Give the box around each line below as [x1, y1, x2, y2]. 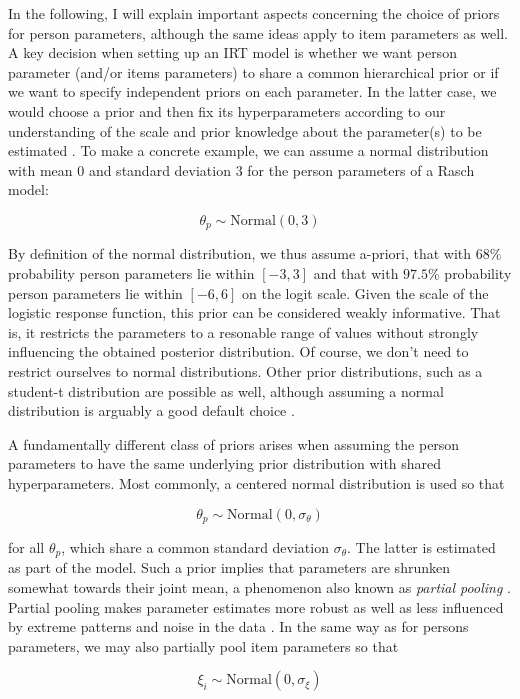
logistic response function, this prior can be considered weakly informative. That [8, 302, 501, 323]
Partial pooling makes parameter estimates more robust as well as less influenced [8, 596, 504, 617]
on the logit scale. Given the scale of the [242, 282, 489, 303]
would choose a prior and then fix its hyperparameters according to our [8, 100, 446, 121]
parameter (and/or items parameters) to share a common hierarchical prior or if [8, 61, 499, 82]
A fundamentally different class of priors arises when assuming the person [8, 433, 460, 454]
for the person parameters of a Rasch [247, 159, 475, 180]
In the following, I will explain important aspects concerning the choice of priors [8, 3, 500, 23]
